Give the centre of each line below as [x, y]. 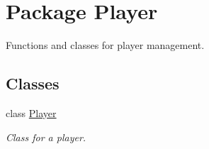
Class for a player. [46, 137]
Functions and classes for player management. [105, 45]
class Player [31, 112]
